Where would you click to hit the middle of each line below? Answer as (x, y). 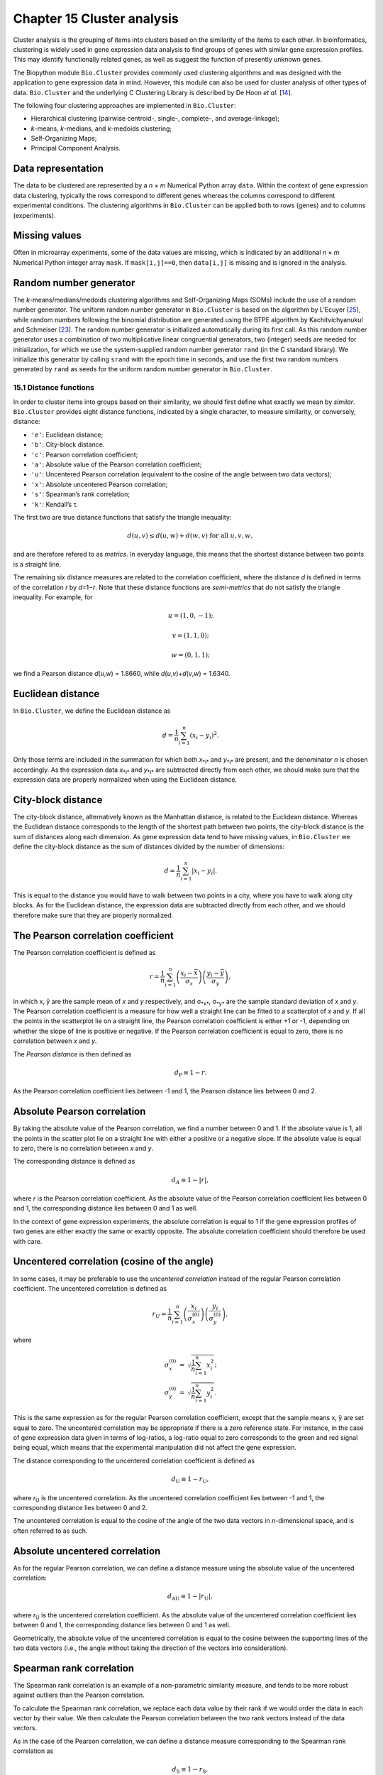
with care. (28, 1241)
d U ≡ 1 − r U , (190, 1480)
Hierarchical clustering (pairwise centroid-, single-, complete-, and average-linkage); (155, 119)
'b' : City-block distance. (68, 444)
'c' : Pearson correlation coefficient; (84, 454)
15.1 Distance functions (54, 388)
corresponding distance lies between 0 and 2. (81, 1507)
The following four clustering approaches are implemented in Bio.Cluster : (125, 105)
